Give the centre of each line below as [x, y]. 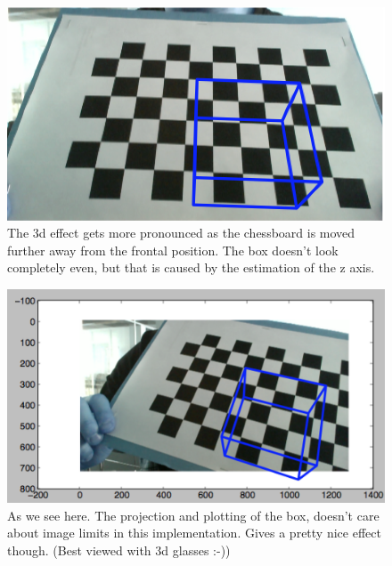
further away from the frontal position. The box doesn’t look [173, 250]
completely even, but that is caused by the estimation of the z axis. [191, 267]
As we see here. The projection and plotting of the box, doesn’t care [193, 515]
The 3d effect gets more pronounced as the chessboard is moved [181, 233]
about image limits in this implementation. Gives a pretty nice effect [194, 533]
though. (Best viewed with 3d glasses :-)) [119, 550]
